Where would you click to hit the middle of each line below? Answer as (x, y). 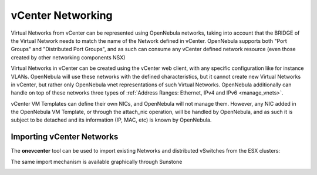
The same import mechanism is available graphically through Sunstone (97, 161)
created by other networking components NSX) (68, 57)
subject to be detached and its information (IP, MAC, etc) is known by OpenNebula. (111, 120)
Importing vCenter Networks (65, 137)
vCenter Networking (62, 15)
